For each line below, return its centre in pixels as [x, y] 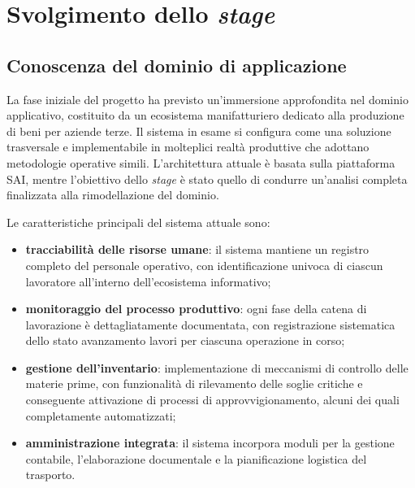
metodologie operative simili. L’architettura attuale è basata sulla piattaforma [201, 162]
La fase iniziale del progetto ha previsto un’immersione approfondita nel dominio [207, 99]
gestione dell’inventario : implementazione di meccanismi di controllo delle [217, 367]
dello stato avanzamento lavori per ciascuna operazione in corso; [185, 340]
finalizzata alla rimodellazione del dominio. [113, 195]
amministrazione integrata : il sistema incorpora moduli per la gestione [210, 443]
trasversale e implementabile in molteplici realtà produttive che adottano [188, 147]
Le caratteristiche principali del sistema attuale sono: [138, 222]
